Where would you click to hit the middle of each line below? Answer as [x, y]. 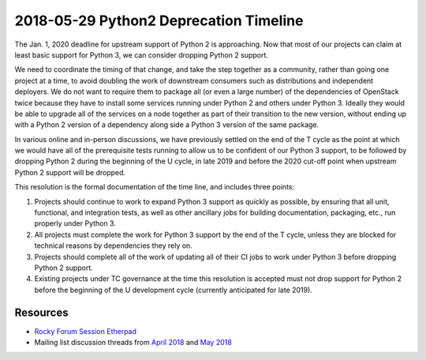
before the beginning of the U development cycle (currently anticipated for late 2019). [174, 290]
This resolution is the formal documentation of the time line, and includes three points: [155, 187]
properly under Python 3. [75, 223]
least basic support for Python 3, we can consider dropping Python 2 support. [141, 54]
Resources [41, 312]
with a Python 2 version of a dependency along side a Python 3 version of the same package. [167, 125]
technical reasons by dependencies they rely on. [113, 246]
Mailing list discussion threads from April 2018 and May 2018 [133, 343]
